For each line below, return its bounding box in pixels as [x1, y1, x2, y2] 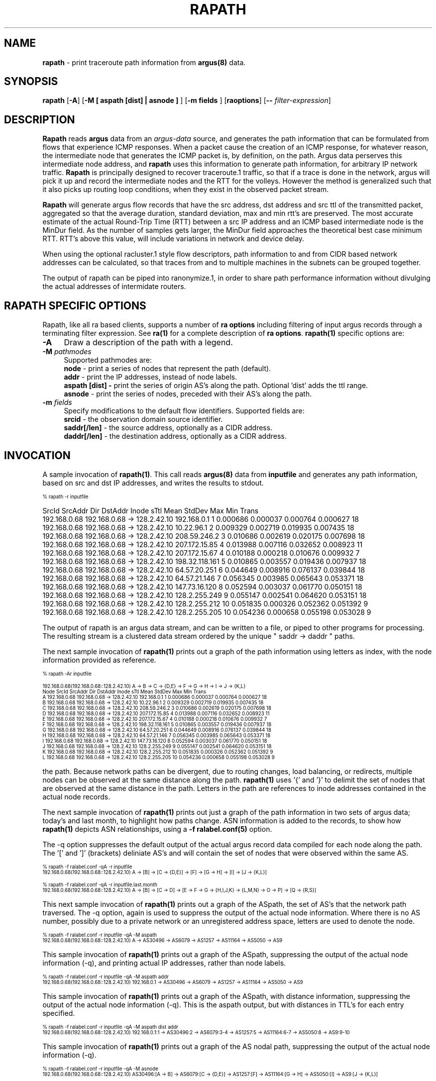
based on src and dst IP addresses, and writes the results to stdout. [42, 478, 264, 487]
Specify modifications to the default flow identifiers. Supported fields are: [64, 406, 305, 415]
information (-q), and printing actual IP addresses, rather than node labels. [42, 958, 286, 967]
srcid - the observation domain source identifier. [64, 415, 223, 424]
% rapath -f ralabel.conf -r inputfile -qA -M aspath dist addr [42, 1024, 179, 1030]
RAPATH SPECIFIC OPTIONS [4, 299, 146, 312]
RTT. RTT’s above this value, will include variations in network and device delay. [42, 234, 305, 243]
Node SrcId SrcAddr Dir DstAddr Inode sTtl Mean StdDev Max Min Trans [42, 688, 207, 694]
